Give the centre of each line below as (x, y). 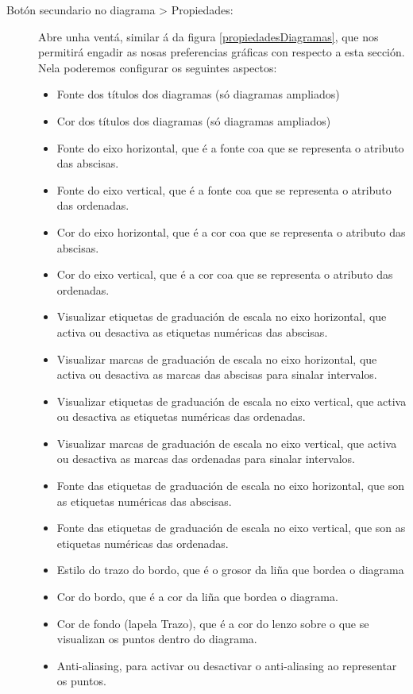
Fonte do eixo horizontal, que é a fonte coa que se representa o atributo (230, 147)
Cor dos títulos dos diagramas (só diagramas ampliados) (194, 120)
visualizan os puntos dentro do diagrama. (157, 639)
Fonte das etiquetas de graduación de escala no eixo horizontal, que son (231, 486)
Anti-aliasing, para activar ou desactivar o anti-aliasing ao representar (227, 665)
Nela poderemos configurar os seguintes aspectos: (158, 67)
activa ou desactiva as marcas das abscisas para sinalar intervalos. (217, 374)
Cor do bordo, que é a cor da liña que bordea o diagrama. (197, 597)
